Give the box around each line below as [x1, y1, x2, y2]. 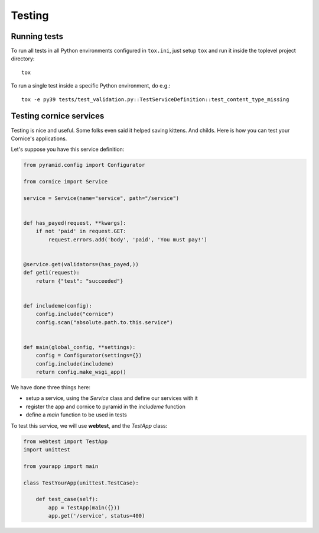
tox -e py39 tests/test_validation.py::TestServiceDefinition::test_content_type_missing [21, 96, 289, 103]
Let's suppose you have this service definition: [11, 146, 125, 153]
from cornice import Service [23, 178, 108, 185]
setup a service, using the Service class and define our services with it [25, 395, 198, 402]
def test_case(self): [35, 496, 99, 503]
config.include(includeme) [35, 360, 115, 367]
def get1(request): [23, 269, 80, 276]
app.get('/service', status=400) [48, 512, 145, 519]
